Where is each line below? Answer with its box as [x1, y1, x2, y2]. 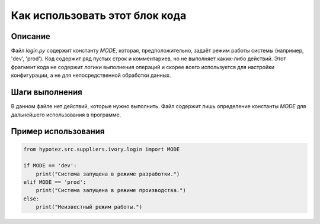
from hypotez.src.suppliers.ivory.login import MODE [23, 145, 180, 152]
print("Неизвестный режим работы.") [36, 204, 142, 210]
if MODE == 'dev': [23, 163, 77, 169]
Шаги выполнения [11, 87, 82, 98]
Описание [11, 31, 50, 41]
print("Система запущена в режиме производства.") [36, 187, 186, 194]
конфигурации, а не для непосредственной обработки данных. [11, 72, 171, 79]
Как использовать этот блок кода [11, 9, 187, 22]
